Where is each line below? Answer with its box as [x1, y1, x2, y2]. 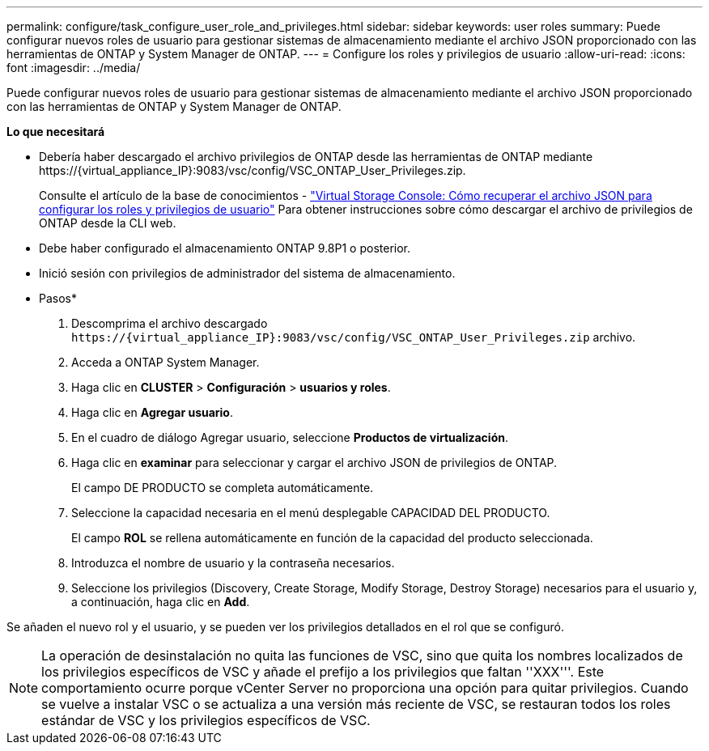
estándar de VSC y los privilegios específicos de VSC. [41, 712, 371, 728]
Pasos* [39, 291, 77, 305]
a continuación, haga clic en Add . [71, 595, 250, 609]
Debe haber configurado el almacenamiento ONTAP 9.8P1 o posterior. [39, 241, 411, 255]
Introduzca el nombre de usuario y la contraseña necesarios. [71, 556, 395, 570]
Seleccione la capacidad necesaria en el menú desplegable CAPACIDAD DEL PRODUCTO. [71, 506, 550, 520]
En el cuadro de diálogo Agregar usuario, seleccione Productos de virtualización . [71, 431, 508, 444]
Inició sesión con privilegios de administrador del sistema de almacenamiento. [39, 266, 456, 280]
